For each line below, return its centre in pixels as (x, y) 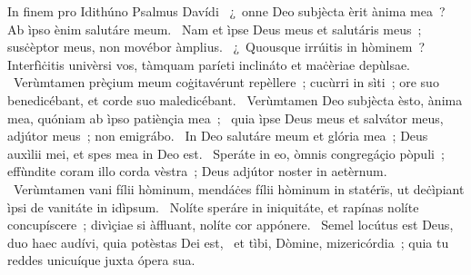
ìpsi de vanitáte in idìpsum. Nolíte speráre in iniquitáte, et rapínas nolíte (213, 206)
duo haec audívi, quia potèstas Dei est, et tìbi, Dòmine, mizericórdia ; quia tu (228, 242)
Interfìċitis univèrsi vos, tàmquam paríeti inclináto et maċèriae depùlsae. (209, 64)
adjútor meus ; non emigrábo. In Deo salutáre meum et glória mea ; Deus (218, 136)
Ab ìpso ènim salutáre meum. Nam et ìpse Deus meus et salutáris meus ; (215, 29)
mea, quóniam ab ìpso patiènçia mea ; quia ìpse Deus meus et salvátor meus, (225, 118)
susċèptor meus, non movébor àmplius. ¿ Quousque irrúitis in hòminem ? (216, 47)
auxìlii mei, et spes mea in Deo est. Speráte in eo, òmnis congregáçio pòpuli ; (226, 153)
